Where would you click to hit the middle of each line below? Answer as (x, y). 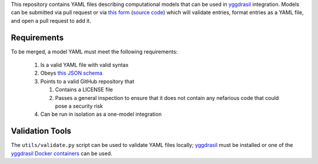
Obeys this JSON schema (72, 73)
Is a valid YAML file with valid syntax (85, 65)
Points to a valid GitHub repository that (87, 81)
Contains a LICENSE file (84, 90)
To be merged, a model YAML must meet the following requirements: (94, 51)
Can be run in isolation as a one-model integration (101, 114)
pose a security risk (79, 106)
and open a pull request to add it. (51, 21)
